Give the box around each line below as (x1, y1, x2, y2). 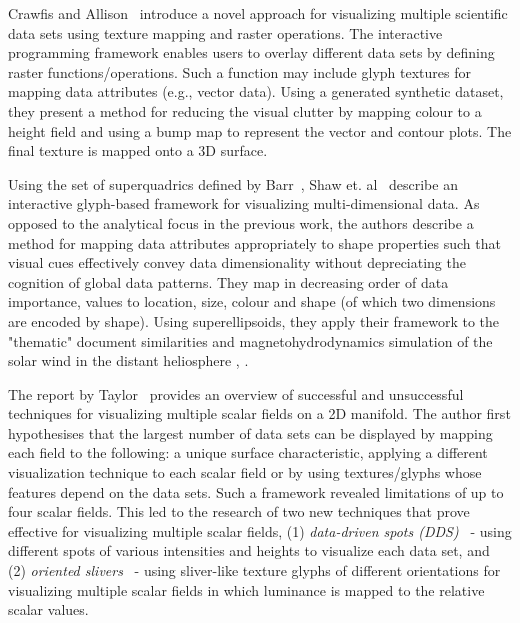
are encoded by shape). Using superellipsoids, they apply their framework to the (8, 310, 499, 331)
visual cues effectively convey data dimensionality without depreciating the (8, 252, 466, 273)
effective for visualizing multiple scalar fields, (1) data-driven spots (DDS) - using (8, 520, 512, 541)
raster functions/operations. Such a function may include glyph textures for (8, 61, 471, 82)
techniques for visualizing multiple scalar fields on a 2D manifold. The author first (8, 403, 511, 424)
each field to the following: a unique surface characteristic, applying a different (8, 442, 488, 463)
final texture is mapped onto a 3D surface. (8, 140, 268, 161)
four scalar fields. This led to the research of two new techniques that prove (8, 501, 470, 522)
